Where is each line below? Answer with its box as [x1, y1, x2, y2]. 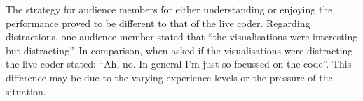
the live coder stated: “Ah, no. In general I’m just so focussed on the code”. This [6, 56, 352, 71]
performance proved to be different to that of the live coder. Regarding [6, 15, 310, 30]
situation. [6, 84, 46, 98]
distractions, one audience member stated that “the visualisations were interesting [6, 29, 358, 44]
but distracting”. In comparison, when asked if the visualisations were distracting [6, 42, 353, 57]
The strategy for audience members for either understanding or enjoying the [6, 2, 333, 16]
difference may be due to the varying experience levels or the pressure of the [6, 70, 333, 84]
